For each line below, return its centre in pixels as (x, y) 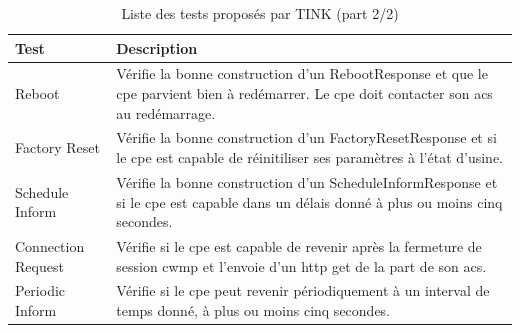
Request (39, 265)
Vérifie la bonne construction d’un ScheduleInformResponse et (307, 181)
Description (157, 47)
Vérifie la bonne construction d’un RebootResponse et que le (302, 73)
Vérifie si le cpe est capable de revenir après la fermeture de (299, 245)
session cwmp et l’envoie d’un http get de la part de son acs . (301, 265)
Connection (50, 245)
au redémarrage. (166, 112)
